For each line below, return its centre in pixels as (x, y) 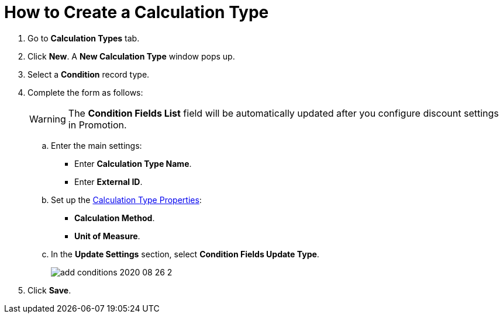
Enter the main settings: (97, 145)
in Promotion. (97, 125)
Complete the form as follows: (85, 92)
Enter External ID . (108, 181)
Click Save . (49, 290)
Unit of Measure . (107, 236)
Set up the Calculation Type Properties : (126, 200)
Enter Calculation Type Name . (133, 163)
